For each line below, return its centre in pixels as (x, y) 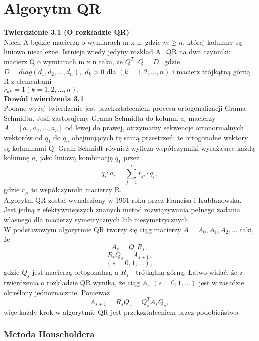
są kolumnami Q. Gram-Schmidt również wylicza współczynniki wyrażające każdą (130, 148)
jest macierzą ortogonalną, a (75, 272)
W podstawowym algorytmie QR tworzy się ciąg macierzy (93, 229)
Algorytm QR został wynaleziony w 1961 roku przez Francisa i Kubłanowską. (123, 199)
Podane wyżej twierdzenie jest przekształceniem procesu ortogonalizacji (113, 108)
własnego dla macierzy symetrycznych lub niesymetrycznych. (97, 219)
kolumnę (17, 158)
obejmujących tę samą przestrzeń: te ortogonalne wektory (160, 138)
